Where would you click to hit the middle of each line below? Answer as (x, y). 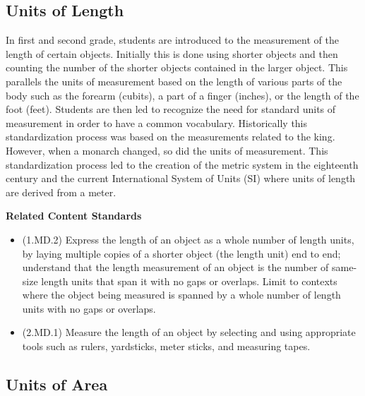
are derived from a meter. (61, 192)
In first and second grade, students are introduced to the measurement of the (172, 40)
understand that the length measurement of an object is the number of (175, 267)
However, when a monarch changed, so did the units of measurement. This (167, 150)
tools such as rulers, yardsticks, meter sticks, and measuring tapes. (166, 346)
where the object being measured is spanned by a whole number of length (181, 295)
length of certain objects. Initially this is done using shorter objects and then (172, 53)
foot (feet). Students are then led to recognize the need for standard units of (171, 109)
